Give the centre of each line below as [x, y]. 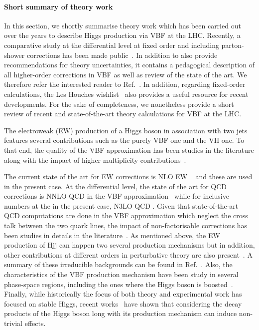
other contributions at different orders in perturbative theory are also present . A [128, 254]
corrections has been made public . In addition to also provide [122, 55]
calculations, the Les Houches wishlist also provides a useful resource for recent [126, 94]
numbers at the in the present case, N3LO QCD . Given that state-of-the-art [121, 205]
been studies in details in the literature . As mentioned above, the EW [112, 235]
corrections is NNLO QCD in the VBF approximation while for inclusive [117, 196]
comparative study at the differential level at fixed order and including [112, 45]
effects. [35, 323]
